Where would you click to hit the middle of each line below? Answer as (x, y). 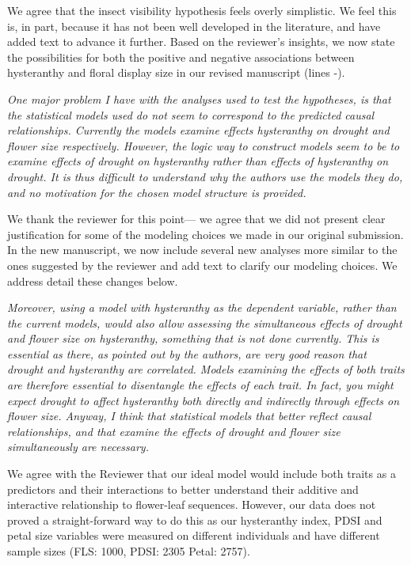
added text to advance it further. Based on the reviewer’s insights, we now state (201, 42)
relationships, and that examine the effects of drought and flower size (174, 431)
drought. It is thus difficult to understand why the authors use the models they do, (205, 176)
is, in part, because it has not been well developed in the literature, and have (194, 26)
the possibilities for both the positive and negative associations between (181, 57)
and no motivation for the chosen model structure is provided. (157, 192)
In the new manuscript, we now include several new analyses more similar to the (202, 250)
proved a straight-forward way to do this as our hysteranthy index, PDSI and (195, 519)
